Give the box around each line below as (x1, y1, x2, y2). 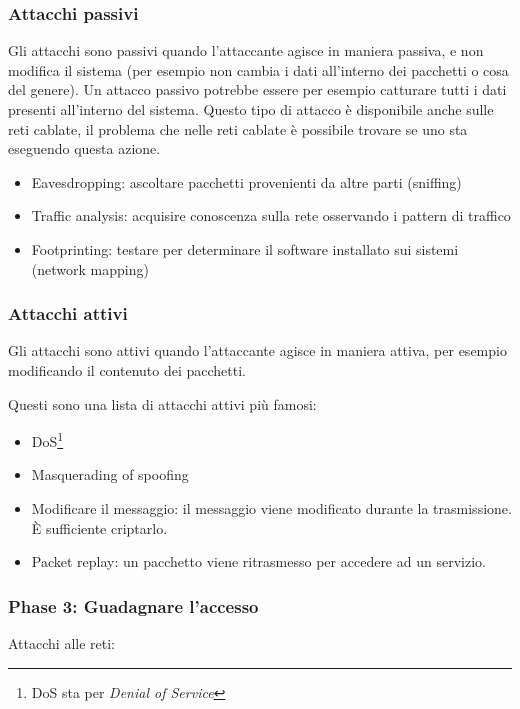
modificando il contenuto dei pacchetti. (8, 359, 247, 380)
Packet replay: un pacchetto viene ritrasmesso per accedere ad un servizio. (31, 551, 486, 572)
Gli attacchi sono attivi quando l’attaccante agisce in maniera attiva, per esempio (8, 340, 507, 361)
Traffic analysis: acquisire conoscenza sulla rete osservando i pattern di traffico (31, 205, 511, 226)
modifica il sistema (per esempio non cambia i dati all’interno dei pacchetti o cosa (8, 59, 509, 80)
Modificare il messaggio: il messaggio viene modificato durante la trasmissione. (31, 498, 512, 518)
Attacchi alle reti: (8, 633, 115, 653)
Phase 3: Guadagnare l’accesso (8, 593, 259, 618)
